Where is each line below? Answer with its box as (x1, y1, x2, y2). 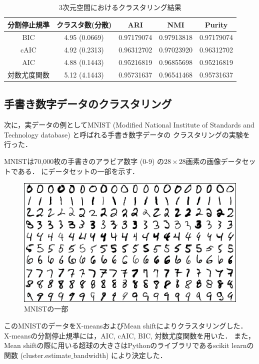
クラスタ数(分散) (56, 19, 112, 29)
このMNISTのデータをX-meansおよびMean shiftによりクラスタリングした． (4, 320, 247, 331)
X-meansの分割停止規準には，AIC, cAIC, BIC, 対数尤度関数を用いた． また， (4, 330, 255, 340)
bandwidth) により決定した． (73, 349, 167, 360)
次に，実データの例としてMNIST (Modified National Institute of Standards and (4, 119, 254, 130)
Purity (204, 19, 228, 29)
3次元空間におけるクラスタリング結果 (59, 2, 181, 12)
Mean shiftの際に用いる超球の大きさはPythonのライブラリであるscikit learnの (4, 340, 254, 350)
